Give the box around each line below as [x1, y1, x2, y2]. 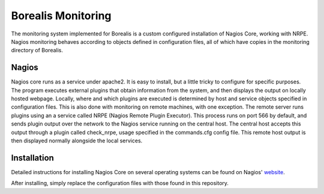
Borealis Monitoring [11, 9, 112, 22]
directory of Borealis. [11, 47, 63, 54]
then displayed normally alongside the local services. [11, 137, 143, 144]
